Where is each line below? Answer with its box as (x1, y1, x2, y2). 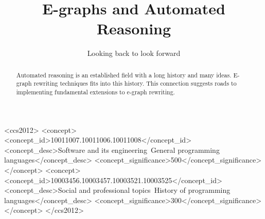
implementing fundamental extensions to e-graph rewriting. (16, 88, 175, 96)
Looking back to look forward (87, 48, 181, 58)
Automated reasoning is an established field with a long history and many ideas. (16, 70, 232, 79)
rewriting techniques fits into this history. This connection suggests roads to (33, 79, 237, 88)
